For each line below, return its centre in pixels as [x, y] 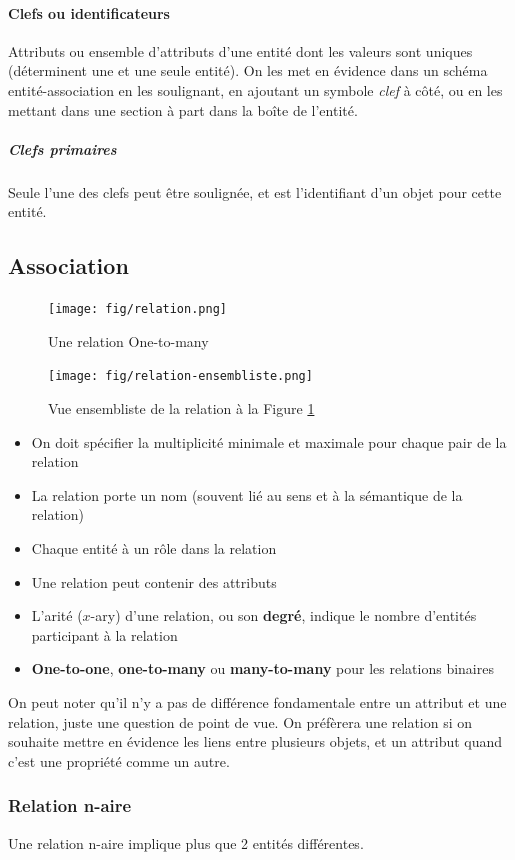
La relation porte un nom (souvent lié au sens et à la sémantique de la [247, 494]
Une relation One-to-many [128, 340]
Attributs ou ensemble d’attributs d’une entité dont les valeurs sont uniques [240, 50]
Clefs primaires [62, 148]
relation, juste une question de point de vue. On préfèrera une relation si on [240, 721]
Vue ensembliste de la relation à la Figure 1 [181, 408]
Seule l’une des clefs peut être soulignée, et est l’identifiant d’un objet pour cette [255, 191]
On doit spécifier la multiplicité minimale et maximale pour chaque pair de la [269, 441]
